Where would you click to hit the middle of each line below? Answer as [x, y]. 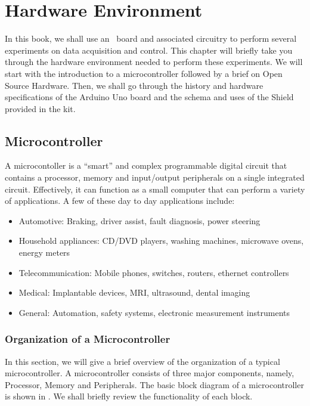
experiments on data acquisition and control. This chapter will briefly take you [149, 50]
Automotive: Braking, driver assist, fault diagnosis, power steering [139, 220]
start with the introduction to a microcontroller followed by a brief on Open [144, 73]
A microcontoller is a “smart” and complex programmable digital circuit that [146, 165]
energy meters [44, 252]
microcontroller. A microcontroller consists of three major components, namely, [150, 373]
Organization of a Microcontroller [88, 339]
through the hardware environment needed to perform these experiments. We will [154, 62]
